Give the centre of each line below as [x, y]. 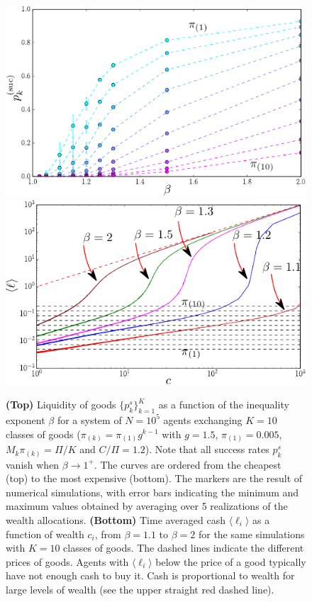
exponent [26, 419]
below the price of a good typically [231, 561]
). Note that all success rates [207, 449]
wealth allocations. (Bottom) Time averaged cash [116, 519]
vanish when [33, 464]
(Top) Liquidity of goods [61, 405]
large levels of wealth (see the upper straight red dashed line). [140, 589]
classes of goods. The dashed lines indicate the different [184, 548]
